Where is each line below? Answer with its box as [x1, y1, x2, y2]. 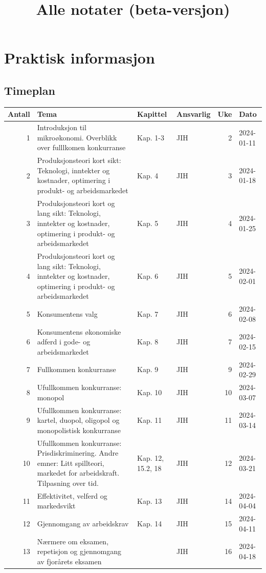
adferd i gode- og [37, 336, 91, 347]
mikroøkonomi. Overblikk [37, 132, 117, 142]
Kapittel [137, 109, 167, 119]
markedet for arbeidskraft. [37, 467, 120, 478]
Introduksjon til [37, 122, 86, 133]
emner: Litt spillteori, [37, 457, 104, 468]
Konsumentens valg [37, 309, 98, 319]
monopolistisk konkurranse [37, 424, 121, 435]
